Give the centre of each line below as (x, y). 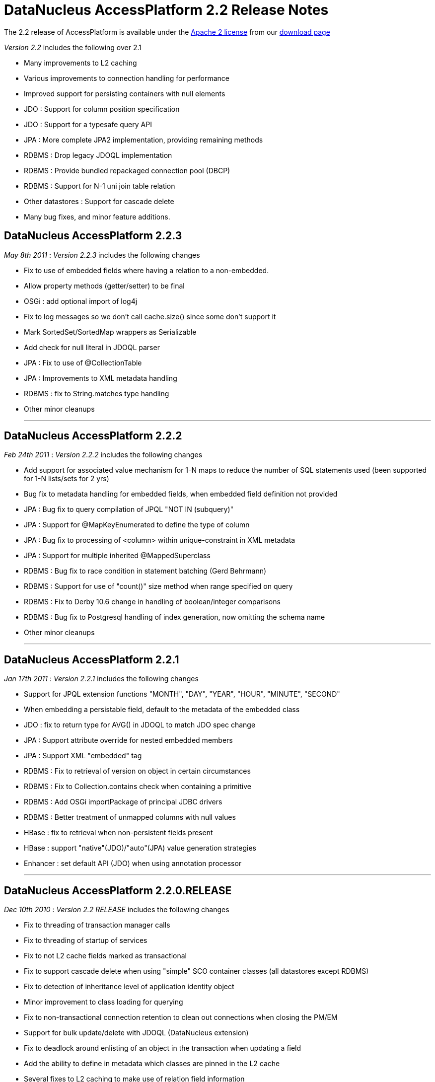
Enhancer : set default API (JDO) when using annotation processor (133, 864)
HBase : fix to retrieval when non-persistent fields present (118, 833)
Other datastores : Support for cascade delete (99, 201)
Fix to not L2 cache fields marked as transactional (105, 956)
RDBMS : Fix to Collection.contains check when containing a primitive (138, 787)
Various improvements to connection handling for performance (127, 78)
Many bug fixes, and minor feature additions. (97, 216)
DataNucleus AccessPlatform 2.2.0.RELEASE (118, 890)
